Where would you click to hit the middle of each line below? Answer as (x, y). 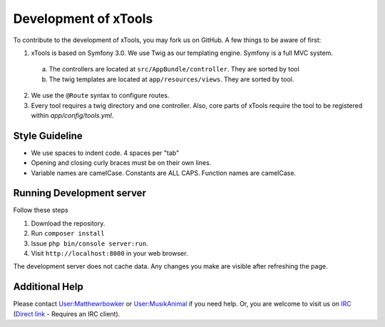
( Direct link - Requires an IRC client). (67, 313)
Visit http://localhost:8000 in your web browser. (109, 253)
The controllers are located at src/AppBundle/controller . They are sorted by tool (174, 69)
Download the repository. (68, 223)
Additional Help (48, 287)
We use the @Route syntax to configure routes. (100, 96)
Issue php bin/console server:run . (90, 243)
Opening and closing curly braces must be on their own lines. (121, 163)
